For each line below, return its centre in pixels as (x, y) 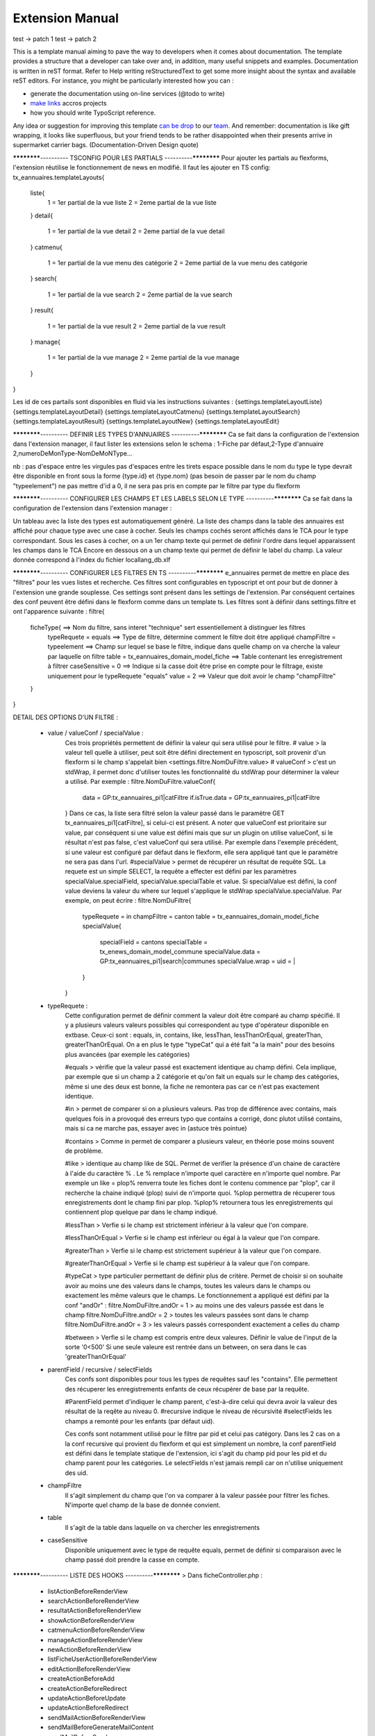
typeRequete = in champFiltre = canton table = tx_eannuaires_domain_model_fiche (201, 916)
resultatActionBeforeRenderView (94, 1610)
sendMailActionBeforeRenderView (97, 1717)
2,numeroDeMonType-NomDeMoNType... (73, 453)
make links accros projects (68, 103)
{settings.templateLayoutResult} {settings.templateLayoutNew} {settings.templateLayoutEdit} (146, 422)
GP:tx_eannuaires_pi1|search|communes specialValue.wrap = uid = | (198, 961)
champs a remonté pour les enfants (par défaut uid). (140, 1421)
